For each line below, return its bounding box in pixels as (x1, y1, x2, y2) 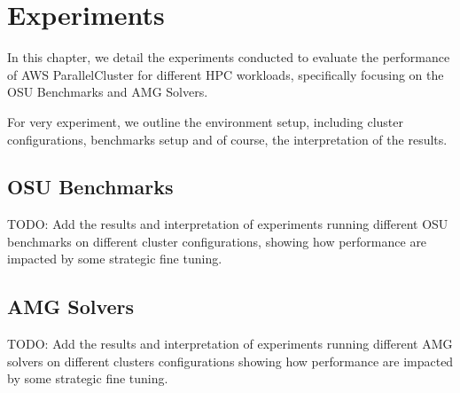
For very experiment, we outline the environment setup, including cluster (7, 112, 404, 130)
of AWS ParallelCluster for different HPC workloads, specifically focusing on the (7, 65, 444, 83)
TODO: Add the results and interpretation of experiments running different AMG (7, 334, 453, 353)
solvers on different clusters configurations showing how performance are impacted (7, 351, 454, 370)
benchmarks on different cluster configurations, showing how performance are (7, 232, 427, 250)
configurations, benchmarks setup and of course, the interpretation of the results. (7, 130, 448, 148)
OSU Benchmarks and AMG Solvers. (7, 83, 208, 101)
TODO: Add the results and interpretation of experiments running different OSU (7, 215, 448, 233)
